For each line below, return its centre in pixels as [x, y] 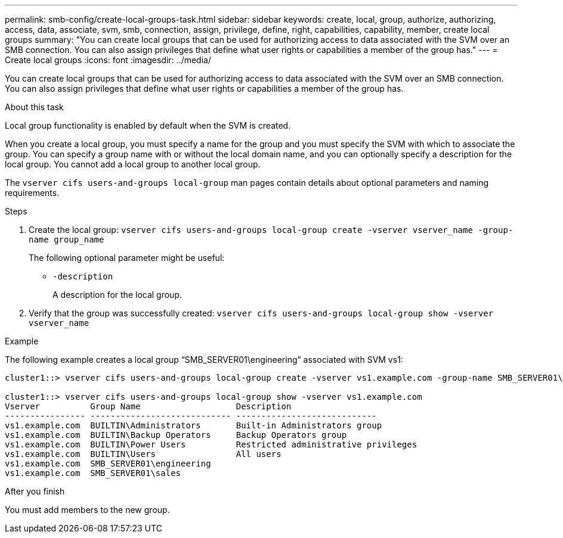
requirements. [32, 193]
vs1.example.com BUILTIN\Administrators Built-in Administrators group [194, 425]
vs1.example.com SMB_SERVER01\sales [93, 473]
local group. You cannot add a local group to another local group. [133, 164]
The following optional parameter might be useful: [127, 258]
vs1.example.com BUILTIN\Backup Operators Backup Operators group [176, 435]
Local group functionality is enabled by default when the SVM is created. [148, 125]
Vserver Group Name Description [148, 406]
